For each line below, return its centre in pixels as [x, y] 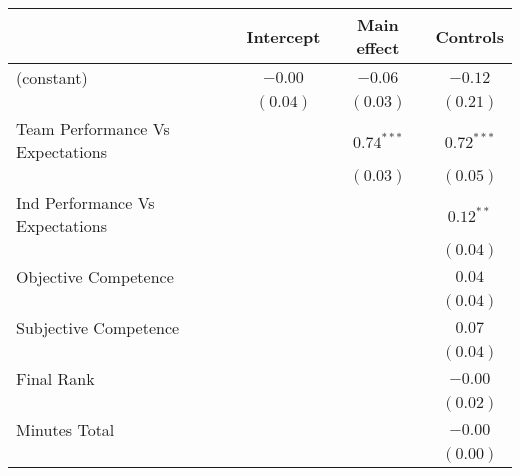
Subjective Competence [98, 327]
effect [378, 47]
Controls [469, 36]
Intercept [283, 36]
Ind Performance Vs [85, 202]
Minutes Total [65, 429]
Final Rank [55, 378]
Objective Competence [95, 276]
